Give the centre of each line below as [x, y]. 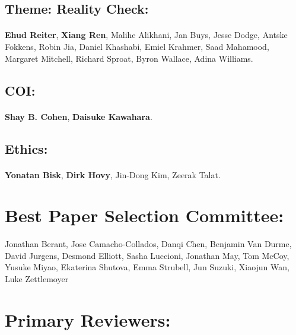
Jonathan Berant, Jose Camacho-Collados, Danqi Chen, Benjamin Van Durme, [148, 244]
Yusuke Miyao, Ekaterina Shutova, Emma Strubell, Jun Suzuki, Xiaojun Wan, [147, 267]
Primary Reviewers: [88, 319]
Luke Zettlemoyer [37, 279]
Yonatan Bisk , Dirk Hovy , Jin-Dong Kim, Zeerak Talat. [113, 174]
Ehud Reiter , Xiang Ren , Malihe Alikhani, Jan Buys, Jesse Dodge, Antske [146, 35]
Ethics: [26, 148]
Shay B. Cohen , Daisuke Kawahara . [79, 116]
